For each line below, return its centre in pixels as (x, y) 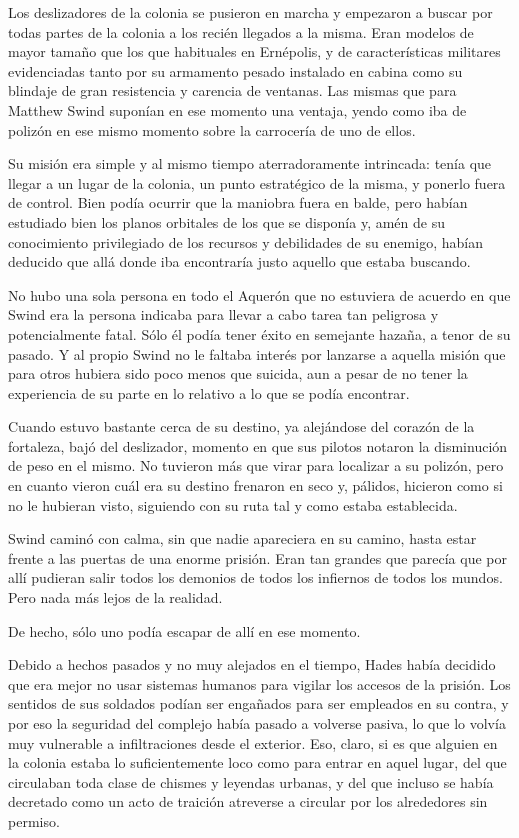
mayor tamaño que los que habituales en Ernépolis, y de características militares (254, 51)
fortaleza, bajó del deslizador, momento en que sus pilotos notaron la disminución (258, 445)
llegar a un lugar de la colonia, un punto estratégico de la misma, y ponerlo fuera (257, 182)
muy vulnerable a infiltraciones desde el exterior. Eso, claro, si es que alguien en (253, 742)
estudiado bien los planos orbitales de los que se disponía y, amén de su (226, 221)
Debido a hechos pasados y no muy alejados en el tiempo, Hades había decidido (252, 664)
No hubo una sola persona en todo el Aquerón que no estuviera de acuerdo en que (259, 294)
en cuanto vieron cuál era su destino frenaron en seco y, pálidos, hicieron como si (255, 485)
